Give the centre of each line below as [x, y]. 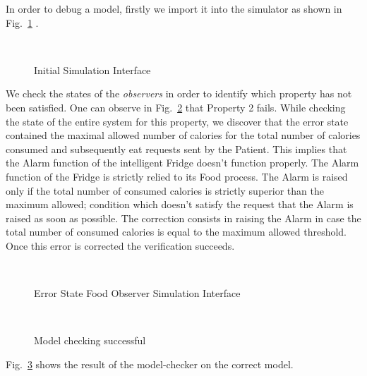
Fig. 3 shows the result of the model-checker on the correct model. [150, 364]
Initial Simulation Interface [92, 69]
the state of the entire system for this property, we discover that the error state [177, 121]
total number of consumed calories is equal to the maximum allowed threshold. [176, 232]
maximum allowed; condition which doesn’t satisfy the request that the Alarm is [180, 204]
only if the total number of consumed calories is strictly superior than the [165, 190]
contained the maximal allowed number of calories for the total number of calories [183, 135]
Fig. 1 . [22, 22]
